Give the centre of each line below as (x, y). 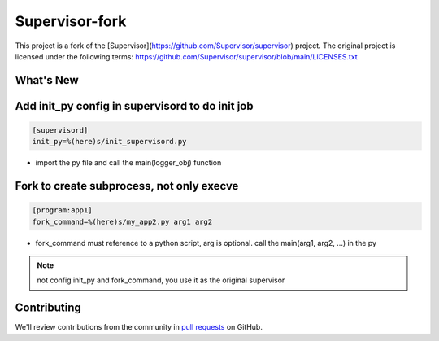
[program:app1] (62, 210)
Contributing (48, 308)
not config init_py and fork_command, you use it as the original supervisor (161, 280)
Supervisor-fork (71, 21)
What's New (47, 80)
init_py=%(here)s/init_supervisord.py (109, 142)
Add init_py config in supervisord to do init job (134, 106)
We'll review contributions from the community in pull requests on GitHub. (139, 327)
